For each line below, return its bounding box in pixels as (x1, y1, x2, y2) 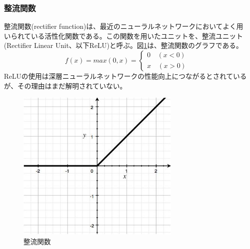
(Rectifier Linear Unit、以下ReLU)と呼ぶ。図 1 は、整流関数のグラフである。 (4, 40, 243, 50)
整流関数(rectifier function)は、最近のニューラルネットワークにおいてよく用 (4, 21, 244, 31)
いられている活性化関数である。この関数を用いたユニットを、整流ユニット (4, 30, 243, 41)
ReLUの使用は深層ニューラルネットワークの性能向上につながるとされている (4, 71, 247, 81)
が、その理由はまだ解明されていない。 (4, 80, 127, 91)
